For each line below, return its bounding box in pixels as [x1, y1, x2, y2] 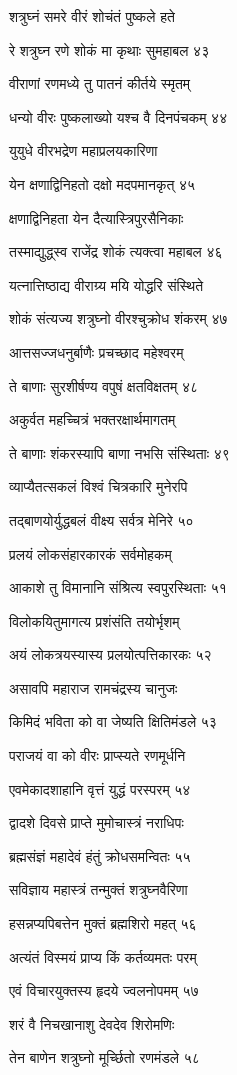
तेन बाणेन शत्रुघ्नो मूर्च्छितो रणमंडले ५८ [9, 1047, 200, 1068]
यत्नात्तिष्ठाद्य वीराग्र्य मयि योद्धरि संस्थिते [9, 274, 204, 295]
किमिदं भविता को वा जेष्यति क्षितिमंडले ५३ [9, 711, 217, 732]
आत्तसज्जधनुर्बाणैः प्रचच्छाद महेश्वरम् [9, 341, 184, 362]
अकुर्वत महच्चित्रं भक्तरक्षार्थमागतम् [9, 409, 176, 430]
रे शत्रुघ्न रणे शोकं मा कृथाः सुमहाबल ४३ [9, 39, 210, 60]
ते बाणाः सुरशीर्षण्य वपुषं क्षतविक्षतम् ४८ [9, 375, 199, 396]
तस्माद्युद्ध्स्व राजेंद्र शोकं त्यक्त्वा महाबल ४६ [9, 241, 223, 262]
